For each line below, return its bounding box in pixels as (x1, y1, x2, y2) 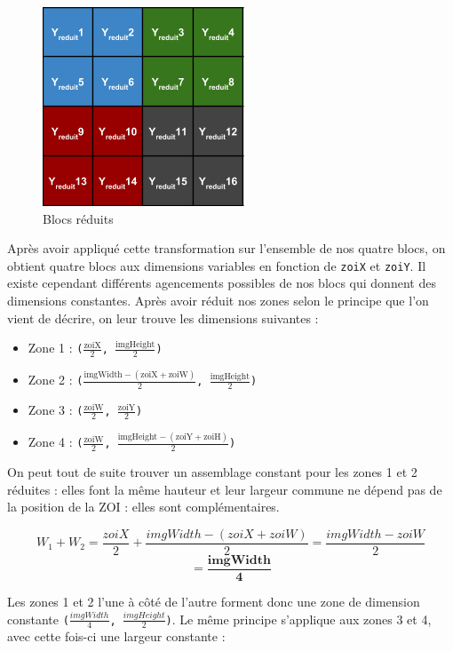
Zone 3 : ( (28, 401, 83, 419)
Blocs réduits (43, 209, 114, 227)
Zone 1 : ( (28, 338, 83, 357)
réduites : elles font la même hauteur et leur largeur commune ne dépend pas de (7, 480, 442, 498)
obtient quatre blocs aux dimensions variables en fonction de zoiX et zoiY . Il (7, 256, 426, 274)
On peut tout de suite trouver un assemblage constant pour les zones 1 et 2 (7, 463, 417, 481)
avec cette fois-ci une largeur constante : (7, 627, 226, 646)
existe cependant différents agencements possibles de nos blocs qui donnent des (7, 274, 436, 292)
